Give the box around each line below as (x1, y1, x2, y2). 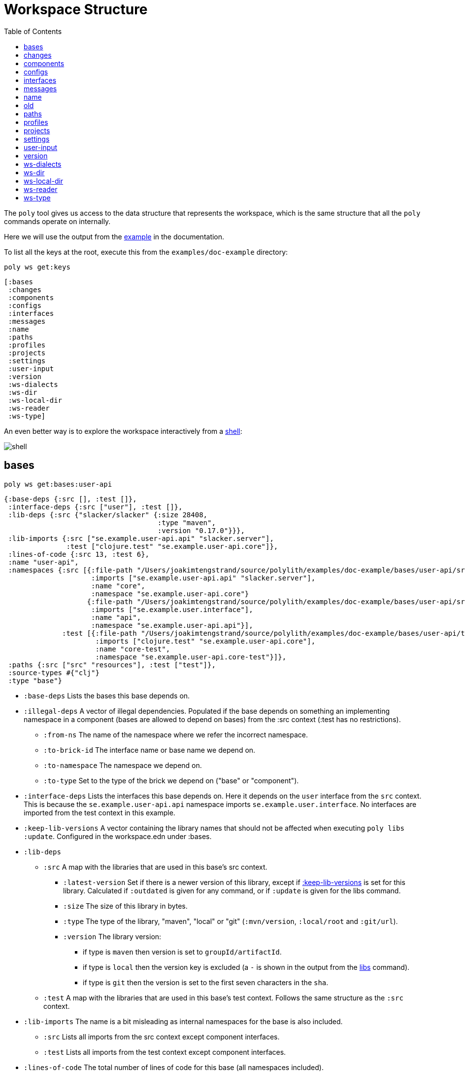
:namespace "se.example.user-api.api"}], (91, 621, 253, 629)
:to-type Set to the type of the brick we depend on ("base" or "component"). (43, 776, 299, 785)
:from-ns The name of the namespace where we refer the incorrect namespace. (43, 730, 308, 739)
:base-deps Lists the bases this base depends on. (24, 691, 190, 700)
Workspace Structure (4, 1, 148, 18)
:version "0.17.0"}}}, (157, 526, 245, 535)
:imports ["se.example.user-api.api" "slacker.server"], (91, 574, 316, 582)
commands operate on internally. (4, 217, 111, 226)
